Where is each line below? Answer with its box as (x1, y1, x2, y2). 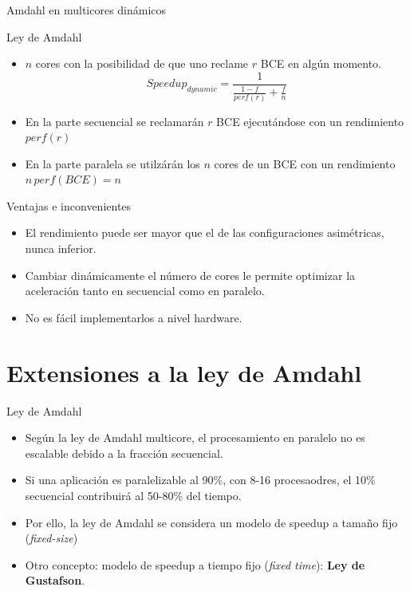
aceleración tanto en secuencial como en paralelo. (25, 282, 265, 299)
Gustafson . (25, 572, 85, 589)
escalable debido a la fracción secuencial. (25, 444, 223, 461)
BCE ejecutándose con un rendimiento (216, 112, 404, 129)
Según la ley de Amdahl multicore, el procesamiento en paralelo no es (25, 429, 365, 446)
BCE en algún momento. (260, 55, 382, 72)
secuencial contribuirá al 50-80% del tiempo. (25, 487, 242, 503)
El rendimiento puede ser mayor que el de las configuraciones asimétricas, (25, 224, 384, 241)
